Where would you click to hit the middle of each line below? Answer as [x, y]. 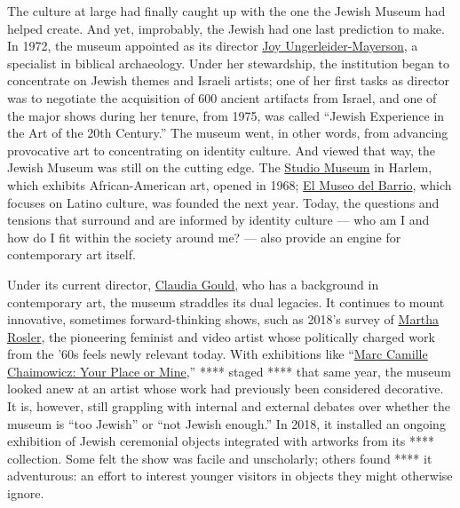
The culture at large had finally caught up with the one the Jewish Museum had [226, 11]
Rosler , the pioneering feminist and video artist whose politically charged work [221, 336]
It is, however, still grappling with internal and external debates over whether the [229, 406]
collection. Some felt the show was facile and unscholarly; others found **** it [220, 458]
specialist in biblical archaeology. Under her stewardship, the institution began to [228, 63]
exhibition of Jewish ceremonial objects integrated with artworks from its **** [221, 441]
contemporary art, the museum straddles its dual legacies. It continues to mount [226, 302]
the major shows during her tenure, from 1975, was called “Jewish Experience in [226, 115]
